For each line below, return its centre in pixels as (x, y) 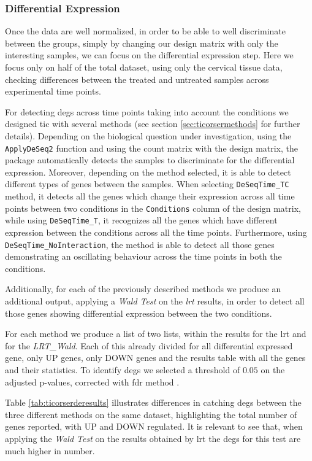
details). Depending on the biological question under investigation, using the (148, 135)
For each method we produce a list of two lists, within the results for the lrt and (156, 334)
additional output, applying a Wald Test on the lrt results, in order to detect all (155, 301)
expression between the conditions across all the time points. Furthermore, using (156, 232)
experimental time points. (53, 91)
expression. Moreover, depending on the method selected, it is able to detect (148, 172)
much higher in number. (50, 450)
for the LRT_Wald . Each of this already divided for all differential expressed (149, 345)
